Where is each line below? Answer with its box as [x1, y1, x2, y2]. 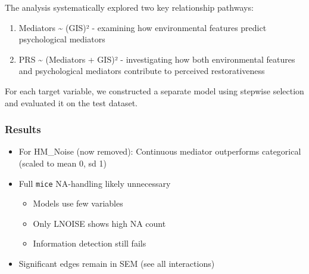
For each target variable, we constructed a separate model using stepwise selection [5, 84, 304, 97]
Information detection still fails [33, 237, 146, 250]
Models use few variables [33, 197, 123, 210]
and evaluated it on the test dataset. [5, 96, 138, 109]
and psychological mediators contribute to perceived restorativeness [18, 64, 265, 77]
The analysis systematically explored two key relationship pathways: [5, 1, 254, 13]
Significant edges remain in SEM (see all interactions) [18, 257, 215, 269]
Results [5, 122, 41, 137]
